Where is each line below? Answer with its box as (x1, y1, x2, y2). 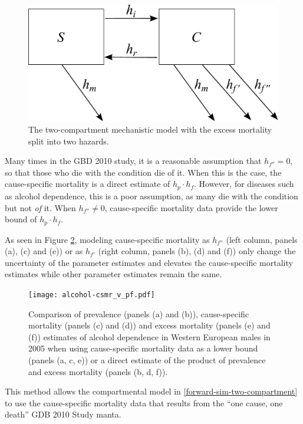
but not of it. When (5, 201, 76, 213)
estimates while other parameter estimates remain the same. (5, 268, 222, 280)
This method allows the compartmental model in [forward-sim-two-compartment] (5, 385, 298, 397)
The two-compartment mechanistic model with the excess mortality (28, 123, 272, 136)
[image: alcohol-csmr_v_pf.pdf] (28, 290, 155, 299)
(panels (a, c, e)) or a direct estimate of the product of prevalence (28, 353, 266, 366)
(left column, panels (226, 233, 298, 245)
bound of (5, 213, 37, 225)
